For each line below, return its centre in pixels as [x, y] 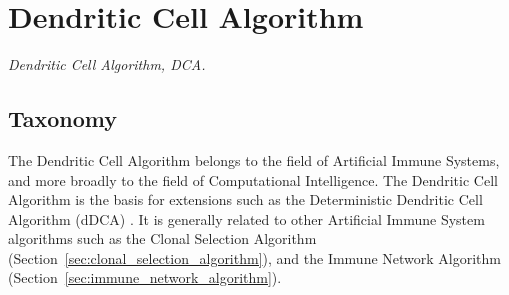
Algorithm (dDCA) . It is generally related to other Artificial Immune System [246, 218]
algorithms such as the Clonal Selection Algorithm [162, 238]
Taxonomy [63, 118]
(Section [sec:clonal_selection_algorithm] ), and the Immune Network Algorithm [255, 257]
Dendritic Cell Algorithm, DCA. [107, 64]
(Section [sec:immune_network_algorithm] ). [145, 277]
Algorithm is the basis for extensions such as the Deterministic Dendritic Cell [245, 199]
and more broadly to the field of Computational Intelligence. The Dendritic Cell [253, 179]
